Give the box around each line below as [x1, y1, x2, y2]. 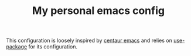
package [6, 43, 28, 50]
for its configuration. [28, 43, 78, 50]
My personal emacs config [32, 4, 165, 17]
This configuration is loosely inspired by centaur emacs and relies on [6, 37, 173, 44]
